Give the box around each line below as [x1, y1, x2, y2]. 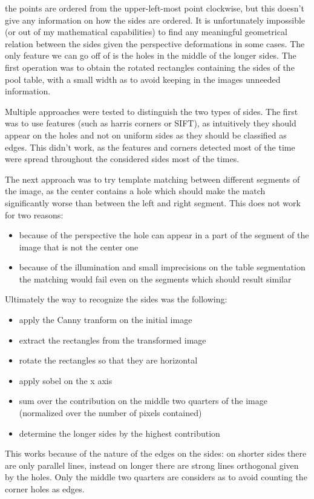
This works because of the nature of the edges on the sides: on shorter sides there [5, 447, 307, 460]
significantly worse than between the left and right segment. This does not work [5, 196, 301, 209]
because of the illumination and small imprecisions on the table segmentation [19, 261, 306, 273]
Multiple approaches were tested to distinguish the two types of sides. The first [5, 105, 298, 117]
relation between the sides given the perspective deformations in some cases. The [5, 37, 305, 50]
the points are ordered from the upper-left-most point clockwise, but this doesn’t [5, 2, 304, 14]
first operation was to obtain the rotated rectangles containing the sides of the [5, 60, 295, 73]
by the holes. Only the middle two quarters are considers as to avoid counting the [5, 471, 307, 483]
